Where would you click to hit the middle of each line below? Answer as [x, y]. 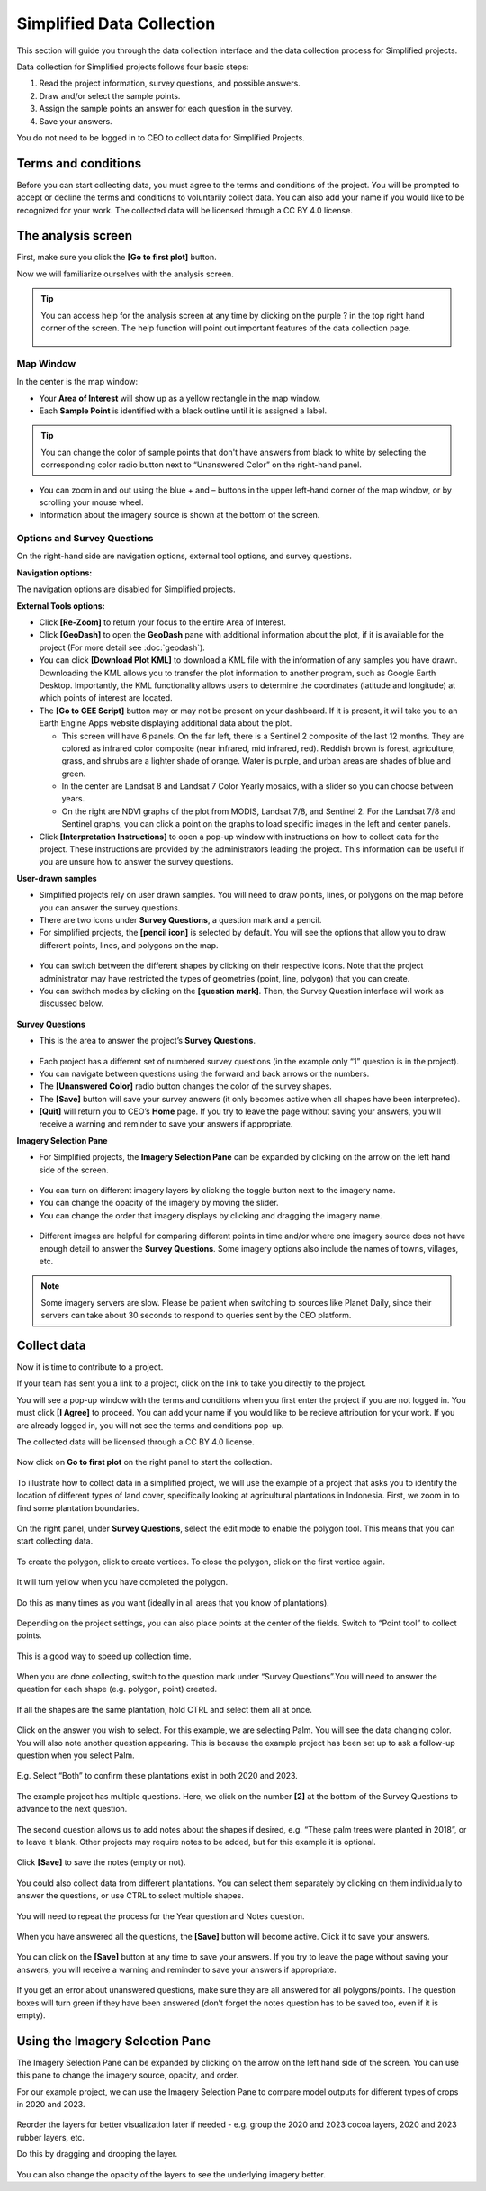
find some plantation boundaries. [78, 1507]
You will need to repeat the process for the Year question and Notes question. [161, 1916]
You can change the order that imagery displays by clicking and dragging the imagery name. [211, 1215]
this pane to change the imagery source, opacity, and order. [127, 2075]
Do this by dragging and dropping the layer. [97, 2154]
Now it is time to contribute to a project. [90, 1367]
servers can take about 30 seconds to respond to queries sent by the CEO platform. [196, 1316]
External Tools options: [61, 606]
